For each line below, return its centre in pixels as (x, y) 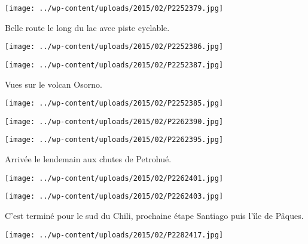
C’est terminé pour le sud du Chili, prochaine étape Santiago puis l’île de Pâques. (154, 216)
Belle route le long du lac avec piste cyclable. (87, 27)
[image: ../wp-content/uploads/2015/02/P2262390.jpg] (114, 121)
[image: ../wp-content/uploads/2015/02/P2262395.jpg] (114, 140)
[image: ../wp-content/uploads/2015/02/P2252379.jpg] (114, 8)
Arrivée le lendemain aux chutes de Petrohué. (88, 159)
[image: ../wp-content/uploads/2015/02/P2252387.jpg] (114, 65)
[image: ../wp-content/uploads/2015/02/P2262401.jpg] (114, 178)
